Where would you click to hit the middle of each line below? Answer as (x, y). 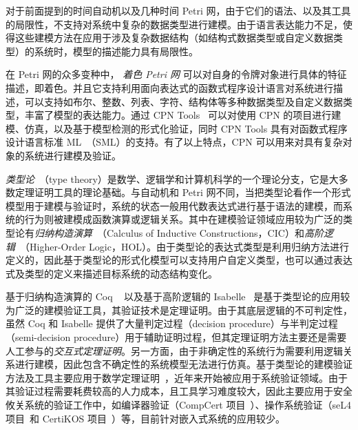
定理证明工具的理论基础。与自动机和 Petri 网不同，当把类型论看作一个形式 (183, 192)
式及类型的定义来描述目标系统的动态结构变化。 (112, 273)
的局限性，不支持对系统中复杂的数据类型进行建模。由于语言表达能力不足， (174, 24)
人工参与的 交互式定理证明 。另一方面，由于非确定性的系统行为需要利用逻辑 (174, 350)
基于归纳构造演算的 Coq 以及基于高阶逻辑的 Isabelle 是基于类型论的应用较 (178, 296)
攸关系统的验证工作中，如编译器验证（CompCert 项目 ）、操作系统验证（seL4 (178, 405)
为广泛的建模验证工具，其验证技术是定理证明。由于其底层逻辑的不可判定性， (179, 310)
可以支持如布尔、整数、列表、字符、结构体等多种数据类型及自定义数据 (183, 101)
